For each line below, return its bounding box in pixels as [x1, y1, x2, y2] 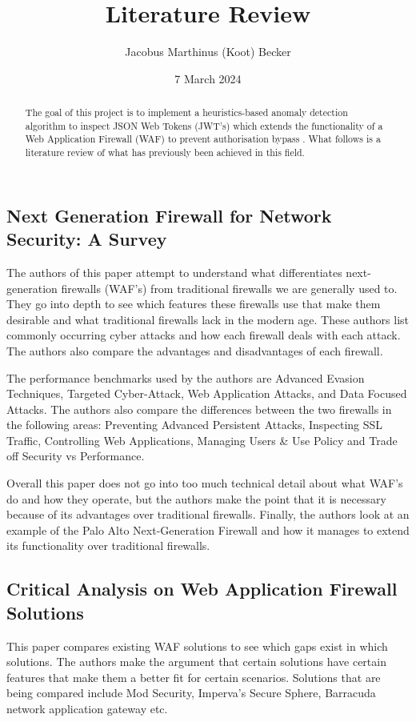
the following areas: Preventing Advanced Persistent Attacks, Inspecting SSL [6, 416, 383, 433]
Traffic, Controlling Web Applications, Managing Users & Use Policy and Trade [6, 431, 398, 448]
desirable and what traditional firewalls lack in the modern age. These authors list [6, 311, 410, 327]
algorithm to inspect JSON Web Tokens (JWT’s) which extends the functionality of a [25, 118, 383, 132]
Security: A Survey [6, 227, 167, 251]
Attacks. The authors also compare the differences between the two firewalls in [6, 400, 392, 417]
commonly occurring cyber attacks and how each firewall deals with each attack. [6, 327, 401, 343]
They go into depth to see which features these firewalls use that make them [6, 295, 381, 312]
